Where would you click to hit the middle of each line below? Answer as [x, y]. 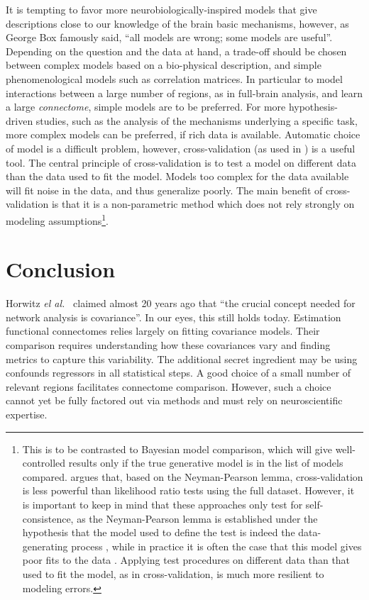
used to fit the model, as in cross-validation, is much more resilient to [173, 573]
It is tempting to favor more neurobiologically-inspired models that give [161, 9]
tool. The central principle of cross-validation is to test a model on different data [181, 162]
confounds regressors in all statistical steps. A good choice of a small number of [178, 373]
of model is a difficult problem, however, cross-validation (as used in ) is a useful [181, 148]
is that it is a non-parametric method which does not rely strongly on [203, 204]
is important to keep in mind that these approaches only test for [163, 504]
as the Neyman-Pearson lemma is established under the [197, 518]
